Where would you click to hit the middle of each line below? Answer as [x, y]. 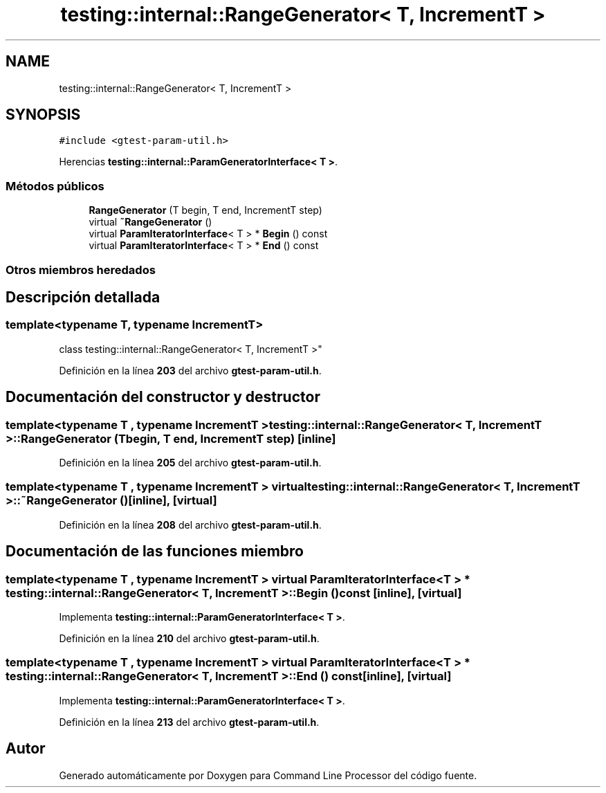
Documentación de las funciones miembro [155, 552]
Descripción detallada [83, 297]
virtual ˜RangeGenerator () [150, 222]
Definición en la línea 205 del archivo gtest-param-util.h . [190, 463]
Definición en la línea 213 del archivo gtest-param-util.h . [189, 722]
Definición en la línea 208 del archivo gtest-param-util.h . [190, 525]
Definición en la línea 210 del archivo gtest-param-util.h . [189, 638]
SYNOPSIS [43, 115]
